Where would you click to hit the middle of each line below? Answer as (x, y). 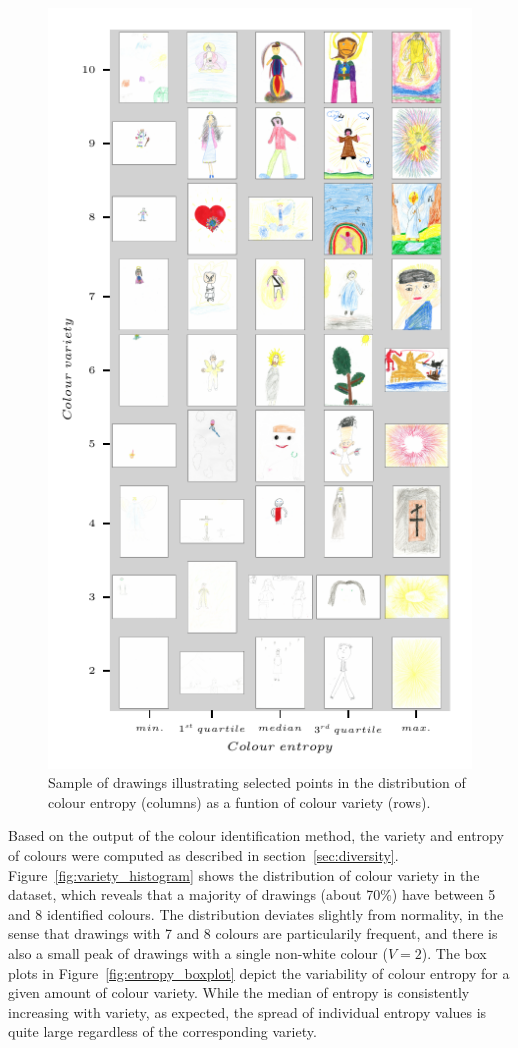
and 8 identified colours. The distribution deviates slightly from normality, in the (256, 913)
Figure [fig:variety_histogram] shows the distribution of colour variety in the (244, 874)
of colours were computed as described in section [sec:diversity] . (203, 855)
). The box (454, 952)
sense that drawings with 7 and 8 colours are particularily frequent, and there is (253, 933)
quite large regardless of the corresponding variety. (162, 1031)
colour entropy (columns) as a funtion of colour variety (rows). (239, 801)
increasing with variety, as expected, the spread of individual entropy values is (247, 1011)
